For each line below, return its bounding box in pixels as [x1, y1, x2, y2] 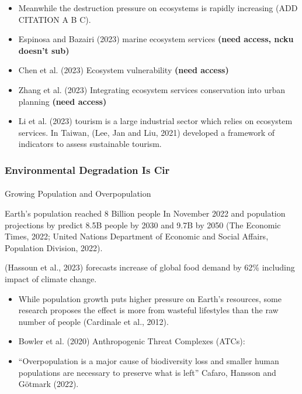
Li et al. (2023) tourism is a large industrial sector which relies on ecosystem [18, 115, 293, 127]
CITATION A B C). [18, 13, 91, 25]
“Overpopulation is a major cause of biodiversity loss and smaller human [18, 354, 279, 366]
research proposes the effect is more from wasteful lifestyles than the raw [18, 304, 279, 316]
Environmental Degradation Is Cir [5, 162, 170, 177]
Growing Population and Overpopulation [5, 187, 151, 200]
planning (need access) [18, 95, 107, 107]
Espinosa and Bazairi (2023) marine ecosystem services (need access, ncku [18, 33, 294, 45]
